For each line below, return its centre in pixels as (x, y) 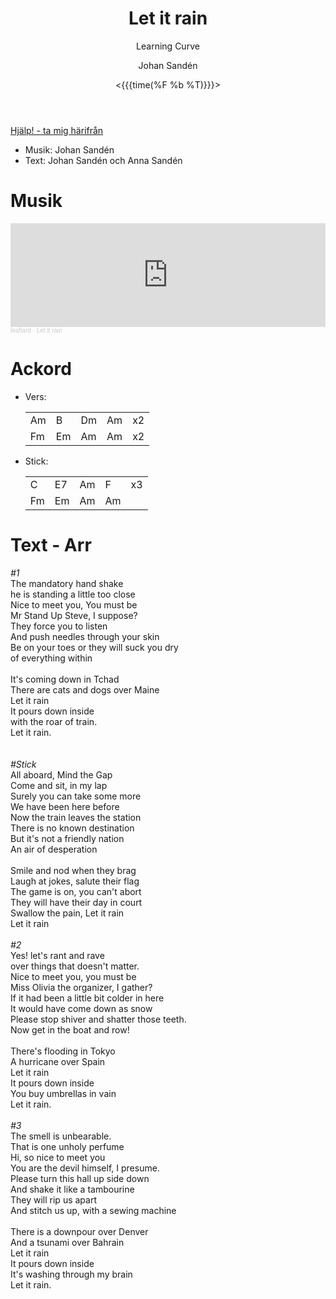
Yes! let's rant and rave (57, 955)
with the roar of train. (54, 721)
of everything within (51, 658)
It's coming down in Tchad (65, 679)
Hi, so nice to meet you (58, 1157)
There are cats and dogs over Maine (85, 689)
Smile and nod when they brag (73, 870)
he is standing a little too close (73, 594)
